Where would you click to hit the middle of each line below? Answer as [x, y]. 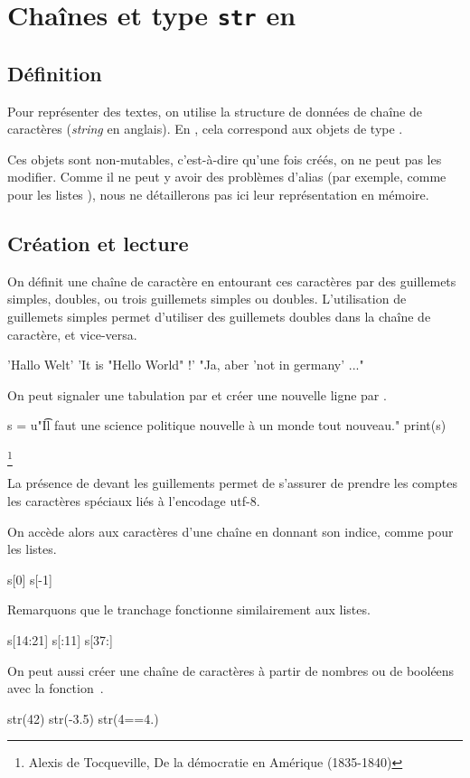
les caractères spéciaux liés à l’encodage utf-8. [134, 500]
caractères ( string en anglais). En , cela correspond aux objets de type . [205, 129]
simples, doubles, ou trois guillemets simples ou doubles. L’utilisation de [207, 299]
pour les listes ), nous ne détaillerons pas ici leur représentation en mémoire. [218, 195]
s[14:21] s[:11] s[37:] [60, 639]
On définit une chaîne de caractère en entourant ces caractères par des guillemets [232, 281]
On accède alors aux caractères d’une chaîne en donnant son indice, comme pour [230, 531]
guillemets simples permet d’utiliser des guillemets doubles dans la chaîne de [219, 317]
